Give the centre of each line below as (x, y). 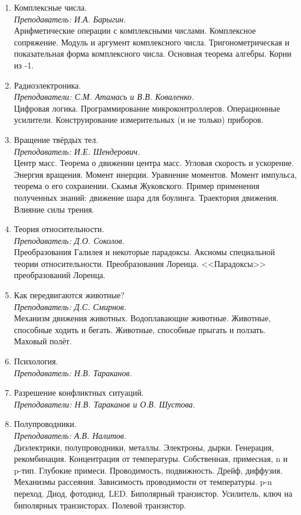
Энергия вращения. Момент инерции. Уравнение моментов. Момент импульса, (155, 174)
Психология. (36, 361)
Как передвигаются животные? (69, 295)
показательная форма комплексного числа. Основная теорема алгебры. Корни (153, 53)
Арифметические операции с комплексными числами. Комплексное (135, 30)
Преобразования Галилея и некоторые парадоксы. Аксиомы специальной (144, 252)
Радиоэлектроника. (48, 85)
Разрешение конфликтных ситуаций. (79, 392)
